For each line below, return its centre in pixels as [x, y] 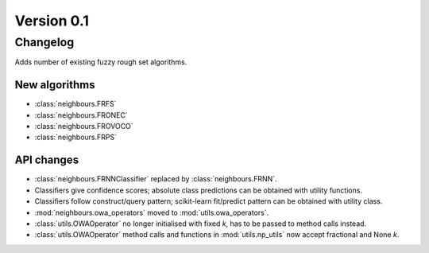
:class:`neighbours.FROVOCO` [84, 127]
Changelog [44, 42]
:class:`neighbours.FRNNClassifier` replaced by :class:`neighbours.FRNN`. [156, 179]
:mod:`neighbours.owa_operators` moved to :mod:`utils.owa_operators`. [152, 212]
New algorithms [55, 85]
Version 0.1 [52, 21]
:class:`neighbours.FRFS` [75, 104]
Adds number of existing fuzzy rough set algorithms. [101, 62]
